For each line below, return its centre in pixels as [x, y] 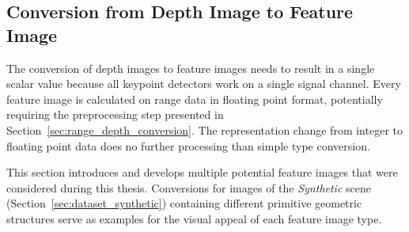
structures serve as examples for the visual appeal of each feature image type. [194, 218]
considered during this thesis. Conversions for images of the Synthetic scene [189, 187]
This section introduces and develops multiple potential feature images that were [202, 172]
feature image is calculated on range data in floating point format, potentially [195, 99]
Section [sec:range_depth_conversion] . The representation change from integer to [204, 129]
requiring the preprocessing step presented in [115, 114]
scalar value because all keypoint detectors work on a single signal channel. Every [204, 84]
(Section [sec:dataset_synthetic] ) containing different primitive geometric [184, 203]
